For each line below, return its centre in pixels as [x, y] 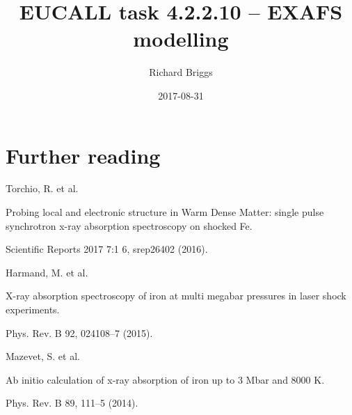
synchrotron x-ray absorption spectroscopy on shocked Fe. [129, 225]
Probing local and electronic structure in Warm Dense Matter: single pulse [165, 212]
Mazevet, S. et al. [43, 356]
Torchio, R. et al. [42, 188]
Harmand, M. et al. [47, 272]
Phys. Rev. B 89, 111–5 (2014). [72, 403]
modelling [181, 39]
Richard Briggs [181, 72]
